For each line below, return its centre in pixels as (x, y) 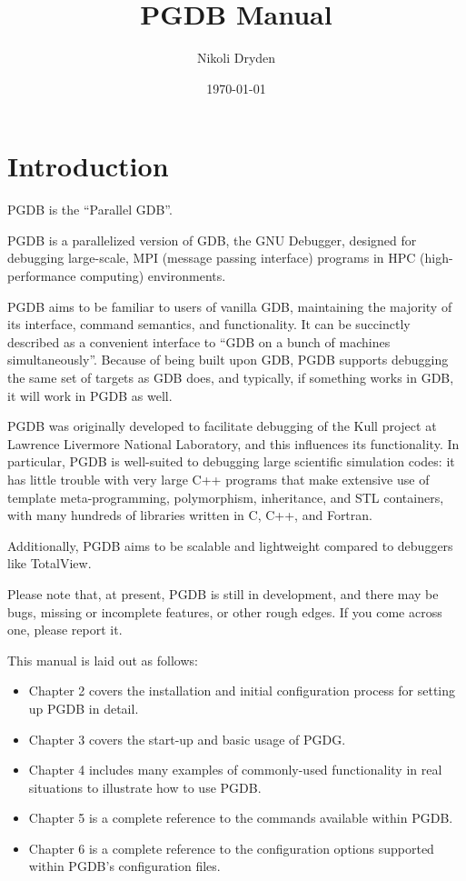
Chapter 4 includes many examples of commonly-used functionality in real (235, 770)
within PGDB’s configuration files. (124, 866)
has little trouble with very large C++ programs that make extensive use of (218, 479)
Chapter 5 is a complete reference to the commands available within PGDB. (241, 818)
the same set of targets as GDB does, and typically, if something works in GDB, (231, 377)
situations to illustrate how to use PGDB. (145, 787)
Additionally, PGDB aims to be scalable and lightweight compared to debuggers (230, 545)
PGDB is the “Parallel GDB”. (90, 210)
